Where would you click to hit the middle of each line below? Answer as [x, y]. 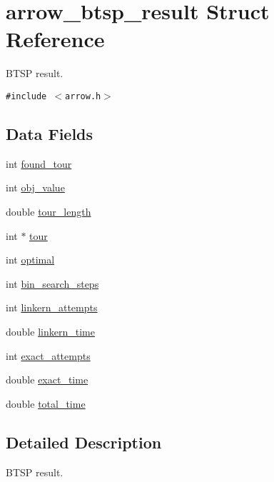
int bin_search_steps [52, 283]
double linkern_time [50, 331]
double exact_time [47, 380]
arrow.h [83, 96]
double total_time [46, 403]
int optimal [30, 260]
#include [26, 96]
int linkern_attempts [52, 307]
